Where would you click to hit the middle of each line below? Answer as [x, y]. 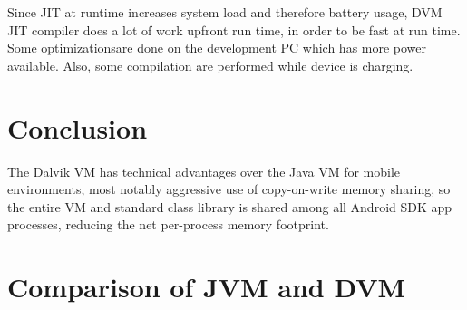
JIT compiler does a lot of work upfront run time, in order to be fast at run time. [234, 29]
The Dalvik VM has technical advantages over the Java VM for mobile [204, 171]
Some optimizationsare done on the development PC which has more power [217, 48]
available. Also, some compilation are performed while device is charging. [210, 65]
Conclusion [78, 127]
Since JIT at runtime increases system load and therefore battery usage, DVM [225, 12]
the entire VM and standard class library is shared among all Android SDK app [230, 206]
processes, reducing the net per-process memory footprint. [168, 224]
